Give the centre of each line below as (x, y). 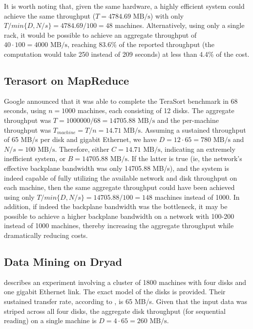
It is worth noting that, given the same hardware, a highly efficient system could (124, 6)
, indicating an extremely (198, 149)
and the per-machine (188, 120)
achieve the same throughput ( (50, 15)
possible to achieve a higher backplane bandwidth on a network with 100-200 (119, 216)
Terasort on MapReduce (66, 80)
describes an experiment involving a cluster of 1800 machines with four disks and (125, 282)
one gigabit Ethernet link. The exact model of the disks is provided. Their (115, 292)
